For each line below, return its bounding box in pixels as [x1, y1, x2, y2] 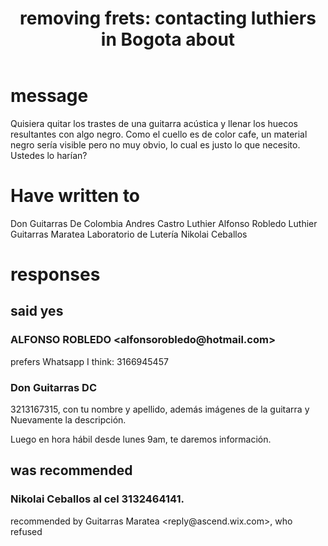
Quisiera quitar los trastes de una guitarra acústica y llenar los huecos [10, 117, 298, 129]
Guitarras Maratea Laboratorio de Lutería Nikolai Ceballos [10, 228, 248, 240]
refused [10, 525, 43, 537]
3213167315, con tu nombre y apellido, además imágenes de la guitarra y [10, 403, 310, 416]
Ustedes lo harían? [10, 149, 88, 161]
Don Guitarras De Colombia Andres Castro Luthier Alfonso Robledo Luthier [10, 217, 318, 229]
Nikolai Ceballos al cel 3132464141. [10, 492, 185, 506]
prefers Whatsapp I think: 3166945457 [10, 355, 169, 367]
